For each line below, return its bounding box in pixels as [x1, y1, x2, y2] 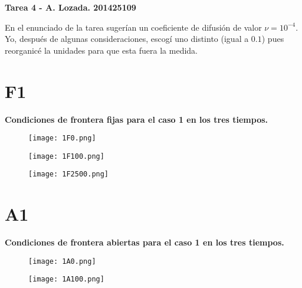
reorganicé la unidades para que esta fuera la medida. [5, 44, 198, 56]
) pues [261, 32, 284, 45]
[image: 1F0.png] [28, 134, 96, 143]
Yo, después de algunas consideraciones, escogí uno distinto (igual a [5, 32, 249, 45]
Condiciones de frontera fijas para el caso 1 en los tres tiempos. [5, 113, 268, 125]
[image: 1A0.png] [28, 257, 96, 266]
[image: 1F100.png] [28, 152, 104, 161]
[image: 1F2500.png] [28, 170, 109, 179]
